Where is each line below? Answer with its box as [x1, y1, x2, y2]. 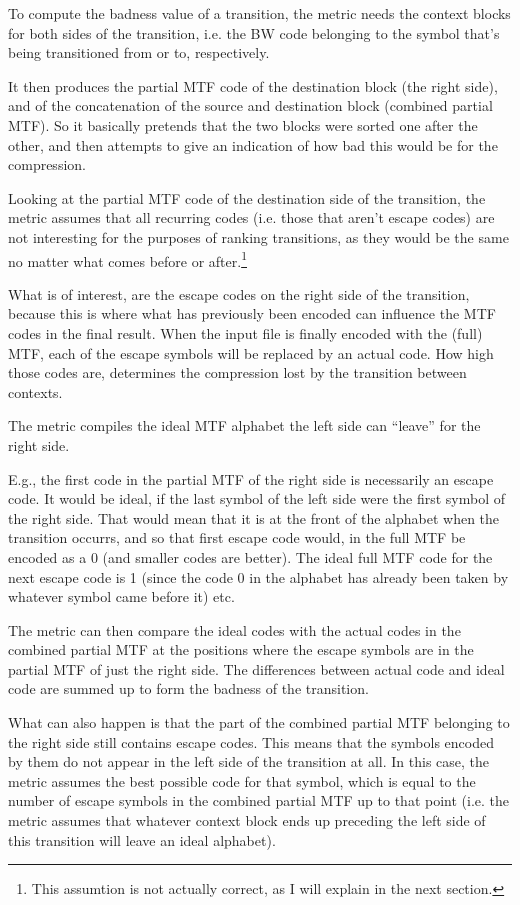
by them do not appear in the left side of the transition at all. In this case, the [8, 751, 490, 772]
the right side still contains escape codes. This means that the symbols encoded [8, 731, 495, 752]
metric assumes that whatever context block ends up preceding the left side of [8, 810, 486, 831]
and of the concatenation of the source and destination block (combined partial [8, 95, 493, 116]
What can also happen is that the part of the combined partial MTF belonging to [8, 712, 510, 733]
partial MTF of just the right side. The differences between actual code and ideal [8, 658, 505, 679]
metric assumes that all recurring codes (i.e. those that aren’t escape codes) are [8, 207, 495, 228]
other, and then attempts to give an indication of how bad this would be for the [8, 134, 498, 155]
